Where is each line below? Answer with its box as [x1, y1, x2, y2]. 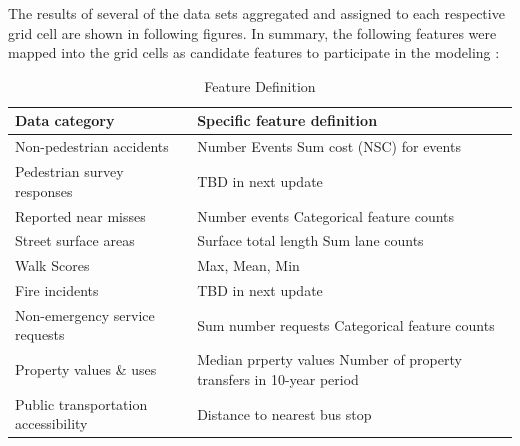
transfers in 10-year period [197, 368, 359, 389]
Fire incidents [15, 280, 99, 301]
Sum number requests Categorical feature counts [197, 314, 495, 335]
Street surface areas [15, 230, 135, 251]
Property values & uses [15, 359, 157, 380]
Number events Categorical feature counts [197, 205, 455, 226]
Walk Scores [15, 255, 90, 276]
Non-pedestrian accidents [15, 136, 169, 157]
